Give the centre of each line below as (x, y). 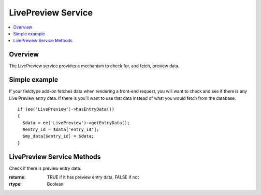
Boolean (55, 184)
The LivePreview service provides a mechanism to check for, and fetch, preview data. (94, 66)
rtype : (15, 184)
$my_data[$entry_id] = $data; (58, 136)
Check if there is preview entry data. (45, 168)
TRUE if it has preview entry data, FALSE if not (93, 177)
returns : (17, 177)
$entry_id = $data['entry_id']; (61, 130)
